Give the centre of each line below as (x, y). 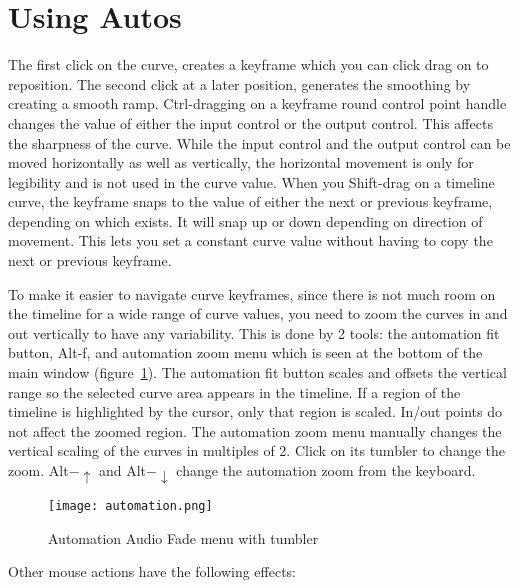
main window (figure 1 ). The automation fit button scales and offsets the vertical (257, 372)
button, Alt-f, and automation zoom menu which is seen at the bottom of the (245, 352)
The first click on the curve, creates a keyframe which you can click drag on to (248, 64)
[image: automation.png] (130, 505)
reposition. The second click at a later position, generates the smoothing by (239, 83)
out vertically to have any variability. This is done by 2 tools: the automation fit (254, 332)
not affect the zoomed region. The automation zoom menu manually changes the (255, 430)
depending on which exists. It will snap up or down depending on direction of (245, 220)
